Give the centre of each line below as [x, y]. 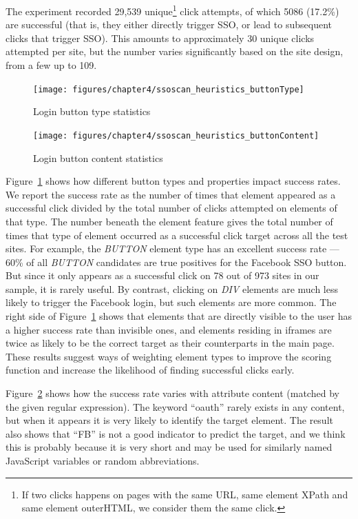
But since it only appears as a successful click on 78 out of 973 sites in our [162, 275]
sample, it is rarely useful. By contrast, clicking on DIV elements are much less [172, 288]
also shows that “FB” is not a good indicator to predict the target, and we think [176, 433]
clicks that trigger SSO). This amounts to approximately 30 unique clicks [160, 38]
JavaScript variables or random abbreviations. [103, 460]
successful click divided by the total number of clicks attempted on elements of [171, 208]
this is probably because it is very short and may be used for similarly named [169, 447]
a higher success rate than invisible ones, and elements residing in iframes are [169, 329]
